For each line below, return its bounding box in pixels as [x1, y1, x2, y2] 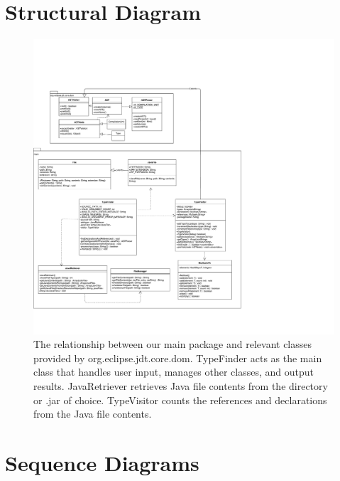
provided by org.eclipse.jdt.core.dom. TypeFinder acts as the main [33, 350, 322, 365]
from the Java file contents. [33, 406, 152, 421]
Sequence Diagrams [5, 448, 199, 477]
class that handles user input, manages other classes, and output [33, 364, 314, 379]
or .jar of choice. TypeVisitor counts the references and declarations [33, 392, 327, 407]
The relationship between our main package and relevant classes [33, 337, 312, 351]
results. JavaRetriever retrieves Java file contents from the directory [33, 378, 328, 393]
